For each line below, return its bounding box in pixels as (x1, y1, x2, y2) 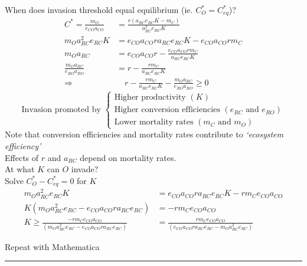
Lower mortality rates (114, 118, 194, 127)
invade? (71, 163, 99, 175)
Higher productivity (114, 93, 186, 102)
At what (5, 163, 35, 175)
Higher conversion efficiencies (114, 106, 220, 114)
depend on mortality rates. (80, 151, 177, 163)
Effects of (5, 151, 39, 163)
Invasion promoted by (21, 106, 101, 114)
